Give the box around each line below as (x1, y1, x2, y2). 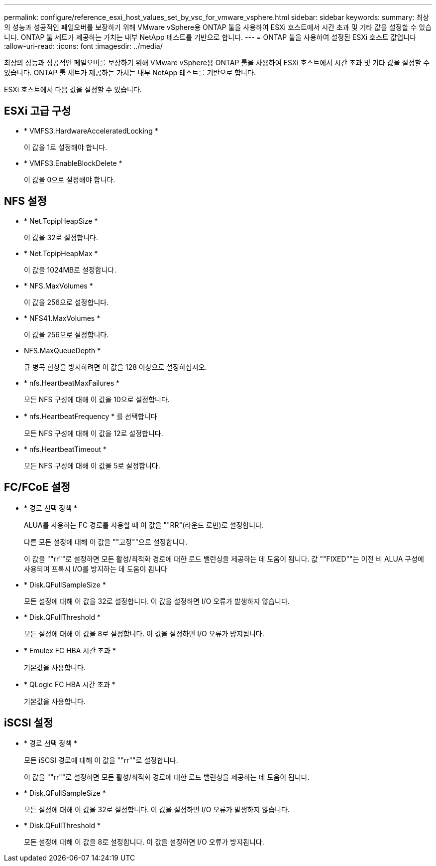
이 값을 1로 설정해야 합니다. (24, 143, 108, 151)
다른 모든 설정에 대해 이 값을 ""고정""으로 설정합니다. (24, 537, 188, 546)
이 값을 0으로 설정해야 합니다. (24, 175, 115, 184)
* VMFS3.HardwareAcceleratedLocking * (24, 126, 158, 135)
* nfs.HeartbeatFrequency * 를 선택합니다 (24, 412, 157, 421)
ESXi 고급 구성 (4, 105, 71, 118)
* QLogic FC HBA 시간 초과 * (24, 680, 115, 689)
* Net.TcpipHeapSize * (24, 216, 98, 225)
